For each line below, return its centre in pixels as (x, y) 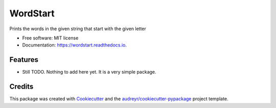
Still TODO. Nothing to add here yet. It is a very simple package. (89, 72)
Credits (21, 87)
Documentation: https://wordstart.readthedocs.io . (75, 45)
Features (24, 60)
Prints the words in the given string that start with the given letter (78, 29)
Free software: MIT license (50, 38)
